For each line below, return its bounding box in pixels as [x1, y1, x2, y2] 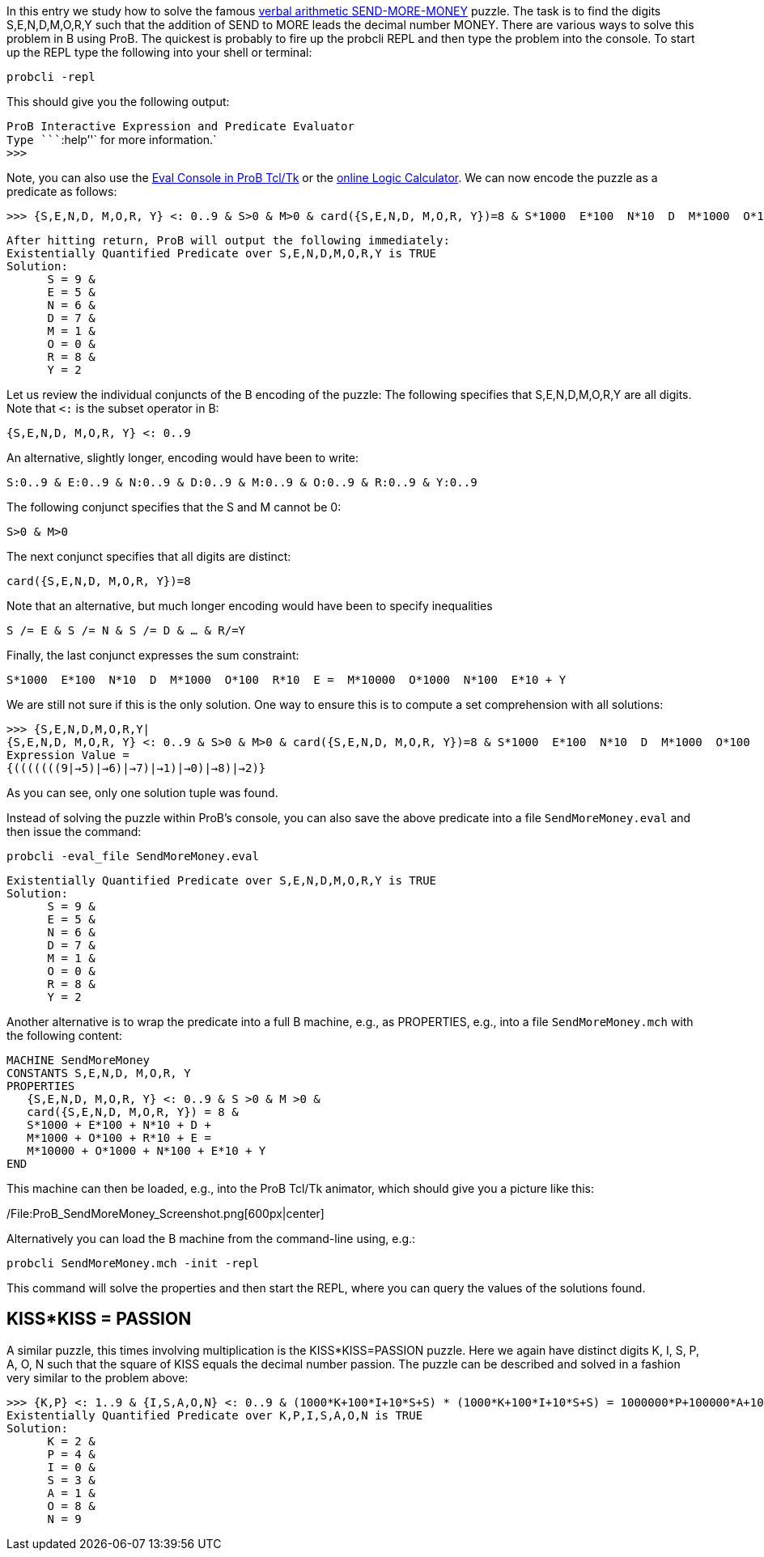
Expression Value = [6, 749, 129, 762]
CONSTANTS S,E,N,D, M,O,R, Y [6, 1067, 191, 1080]
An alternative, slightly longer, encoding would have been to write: [6, 451, 359, 465]
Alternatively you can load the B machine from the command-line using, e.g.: [6, 1232, 416, 1245]
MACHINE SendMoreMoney [6, 1054, 151, 1067]
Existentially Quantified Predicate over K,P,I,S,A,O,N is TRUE [6, 1408, 423, 1422]
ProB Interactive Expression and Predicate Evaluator [6, 120, 354, 133]
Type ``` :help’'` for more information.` [6, 133, 217, 146]
